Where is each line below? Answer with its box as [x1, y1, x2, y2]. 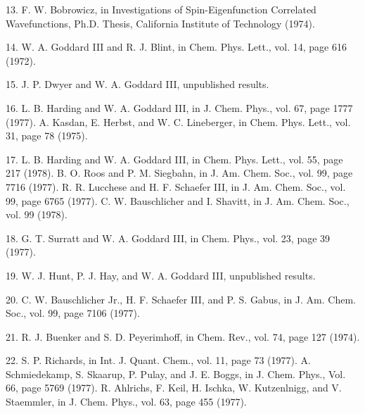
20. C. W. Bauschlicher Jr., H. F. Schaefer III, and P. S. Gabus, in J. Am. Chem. [6, 291, 356, 306]
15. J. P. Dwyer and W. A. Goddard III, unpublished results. [6, 77, 269, 92]
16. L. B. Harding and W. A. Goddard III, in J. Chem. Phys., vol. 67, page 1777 [6, 100, 353, 115]
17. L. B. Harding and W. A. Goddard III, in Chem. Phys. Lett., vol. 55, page [6, 151, 343, 166]
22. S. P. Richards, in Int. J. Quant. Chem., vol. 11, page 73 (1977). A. [6, 353, 311, 368]
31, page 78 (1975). [6, 128, 88, 143]
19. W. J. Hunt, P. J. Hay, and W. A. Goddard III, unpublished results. [6, 268, 316, 282]
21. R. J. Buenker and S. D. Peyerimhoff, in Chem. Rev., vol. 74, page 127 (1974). [6, 329, 360, 344]
